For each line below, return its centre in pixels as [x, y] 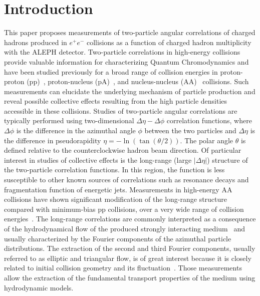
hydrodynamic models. [39, 287]
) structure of [227, 160]
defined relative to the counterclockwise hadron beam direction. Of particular [123, 150]
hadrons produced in [36, 42]
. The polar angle [207, 140]
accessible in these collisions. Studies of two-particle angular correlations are [121, 110]
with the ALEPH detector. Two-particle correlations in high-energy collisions [122, 52]
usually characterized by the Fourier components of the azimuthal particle [118, 238]
